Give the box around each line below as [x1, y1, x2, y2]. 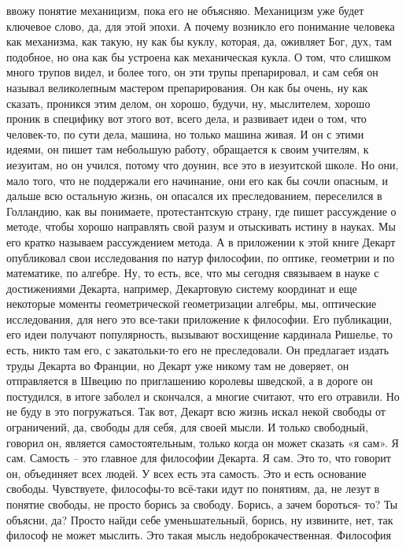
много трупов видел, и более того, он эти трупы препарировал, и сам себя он [6, 64, 378, 80]
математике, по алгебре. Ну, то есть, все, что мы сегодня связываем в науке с [6, 265, 379, 281]
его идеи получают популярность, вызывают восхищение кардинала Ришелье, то [6, 326, 393, 342]
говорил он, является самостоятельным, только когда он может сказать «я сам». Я [6, 434, 399, 450]
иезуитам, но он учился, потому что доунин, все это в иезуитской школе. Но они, [6, 156, 399, 172]
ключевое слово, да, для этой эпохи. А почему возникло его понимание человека [6, 17, 395, 34]
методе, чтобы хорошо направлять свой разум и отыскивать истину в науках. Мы [6, 218, 396, 235]
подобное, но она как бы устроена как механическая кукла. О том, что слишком [6, 48, 391, 65]
